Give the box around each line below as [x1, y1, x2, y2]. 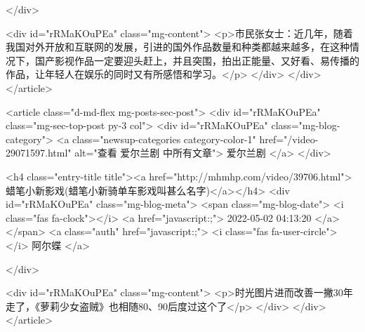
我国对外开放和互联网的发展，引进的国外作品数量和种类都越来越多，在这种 [6, 39, 350, 54]
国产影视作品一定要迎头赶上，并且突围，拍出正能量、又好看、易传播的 [34, 53, 359, 67]
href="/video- [259, 131, 319, 146]
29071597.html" [6, 145, 72, 160]
